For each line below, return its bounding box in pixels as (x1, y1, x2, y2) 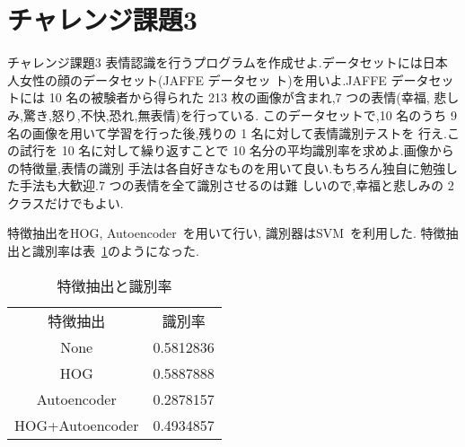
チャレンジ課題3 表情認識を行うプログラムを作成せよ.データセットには (7, 53, 423, 72)
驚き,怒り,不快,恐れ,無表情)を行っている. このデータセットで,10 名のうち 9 (22, 105, 457, 124)
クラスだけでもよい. (7, 193, 124, 212)
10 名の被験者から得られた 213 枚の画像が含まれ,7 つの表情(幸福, (48, 88, 430, 107)
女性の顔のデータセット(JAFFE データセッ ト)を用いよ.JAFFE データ (19, 70, 429, 89)
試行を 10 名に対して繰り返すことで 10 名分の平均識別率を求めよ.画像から (19, 141, 454, 160)
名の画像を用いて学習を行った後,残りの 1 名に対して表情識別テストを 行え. (7, 123, 447, 142)
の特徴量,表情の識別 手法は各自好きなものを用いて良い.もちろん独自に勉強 (7, 158, 446, 177)
